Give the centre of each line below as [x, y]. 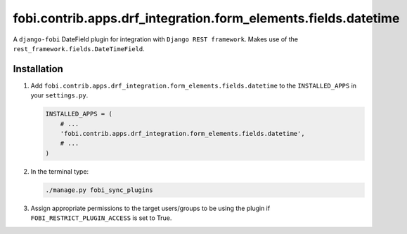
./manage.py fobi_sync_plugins [99, 190]
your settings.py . [59, 95]
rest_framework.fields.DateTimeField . [79, 48]
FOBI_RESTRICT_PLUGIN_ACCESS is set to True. [101, 218]
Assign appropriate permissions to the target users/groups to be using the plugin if [150, 208]
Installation [38, 69]
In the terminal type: [60, 171]
